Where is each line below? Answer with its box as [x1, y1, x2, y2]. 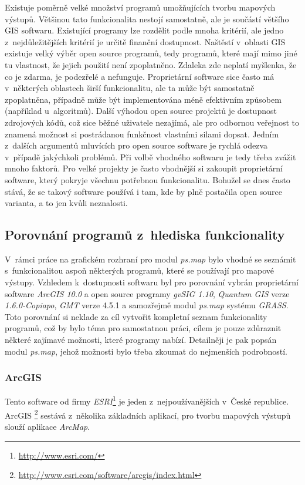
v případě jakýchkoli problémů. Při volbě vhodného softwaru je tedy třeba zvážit [5, 150, 296, 163]
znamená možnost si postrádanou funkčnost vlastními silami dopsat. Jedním [5, 127, 279, 140]
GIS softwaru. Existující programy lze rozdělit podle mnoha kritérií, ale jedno [5, 24, 284, 36]
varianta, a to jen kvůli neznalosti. [5, 197, 128, 209]
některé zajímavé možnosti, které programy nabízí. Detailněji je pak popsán [5, 334, 277, 346]
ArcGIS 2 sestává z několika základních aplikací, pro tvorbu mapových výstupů [5, 407, 291, 421]
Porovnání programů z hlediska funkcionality [5, 225, 285, 244]
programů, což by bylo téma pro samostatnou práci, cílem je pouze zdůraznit [5, 322, 282, 334]
